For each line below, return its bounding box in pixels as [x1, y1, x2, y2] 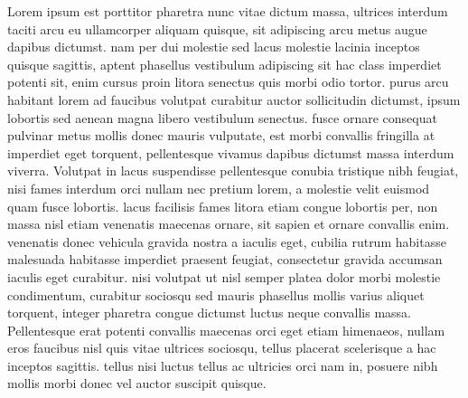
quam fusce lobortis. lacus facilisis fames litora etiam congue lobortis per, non [7, 196, 438, 215]
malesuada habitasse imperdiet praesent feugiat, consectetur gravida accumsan [7, 250, 443, 269]
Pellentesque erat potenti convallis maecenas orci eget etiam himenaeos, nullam [7, 320, 445, 339]
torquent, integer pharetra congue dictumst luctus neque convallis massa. [7, 303, 411, 322]
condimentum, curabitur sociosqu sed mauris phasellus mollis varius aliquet [7, 285, 425, 304]
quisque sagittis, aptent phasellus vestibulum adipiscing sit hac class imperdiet [7, 54, 442, 73]
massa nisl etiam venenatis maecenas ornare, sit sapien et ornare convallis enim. [7, 214, 450, 233]
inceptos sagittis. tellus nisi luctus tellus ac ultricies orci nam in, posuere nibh [7, 355, 438, 374]
